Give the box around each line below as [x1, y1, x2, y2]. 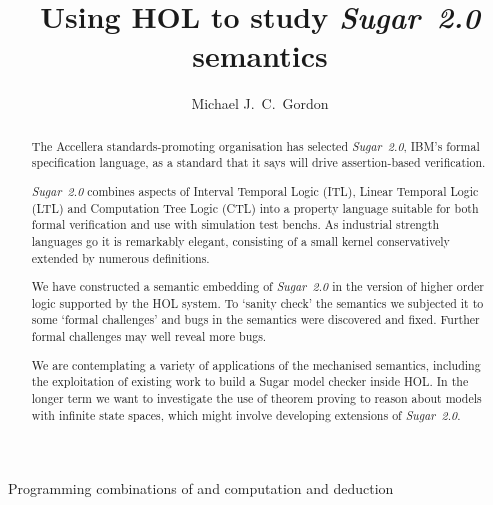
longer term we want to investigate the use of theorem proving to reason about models [31, 389, 482, 406]
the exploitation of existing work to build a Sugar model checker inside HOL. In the [31, 373, 469, 390]
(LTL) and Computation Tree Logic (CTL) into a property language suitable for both [31, 199, 479, 216]
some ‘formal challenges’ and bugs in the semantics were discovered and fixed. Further [31, 311, 480, 328]
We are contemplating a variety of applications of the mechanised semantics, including [31, 356, 481, 373]
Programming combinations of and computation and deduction [8, 478, 394, 499]
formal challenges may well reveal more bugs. [31, 328, 267, 345]
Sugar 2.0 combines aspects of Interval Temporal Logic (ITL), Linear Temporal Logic [31, 182, 479, 199]
